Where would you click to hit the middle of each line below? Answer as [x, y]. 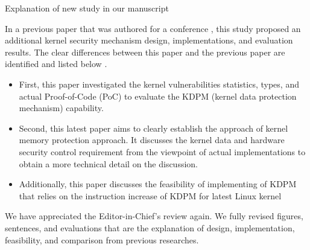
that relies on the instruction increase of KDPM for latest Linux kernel [150, 195]
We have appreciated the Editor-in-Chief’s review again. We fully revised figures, [154, 216]
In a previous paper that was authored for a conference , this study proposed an [153, 28]
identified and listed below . [56, 64]
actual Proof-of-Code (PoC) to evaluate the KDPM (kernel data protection [158, 96]
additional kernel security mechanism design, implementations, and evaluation [149, 40]
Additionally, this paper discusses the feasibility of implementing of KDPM [158, 184]
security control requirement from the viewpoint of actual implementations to [162, 151]
